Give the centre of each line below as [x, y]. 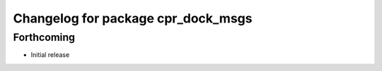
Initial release [50, 55]
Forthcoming [44, 37]
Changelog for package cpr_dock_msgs [133, 18]
